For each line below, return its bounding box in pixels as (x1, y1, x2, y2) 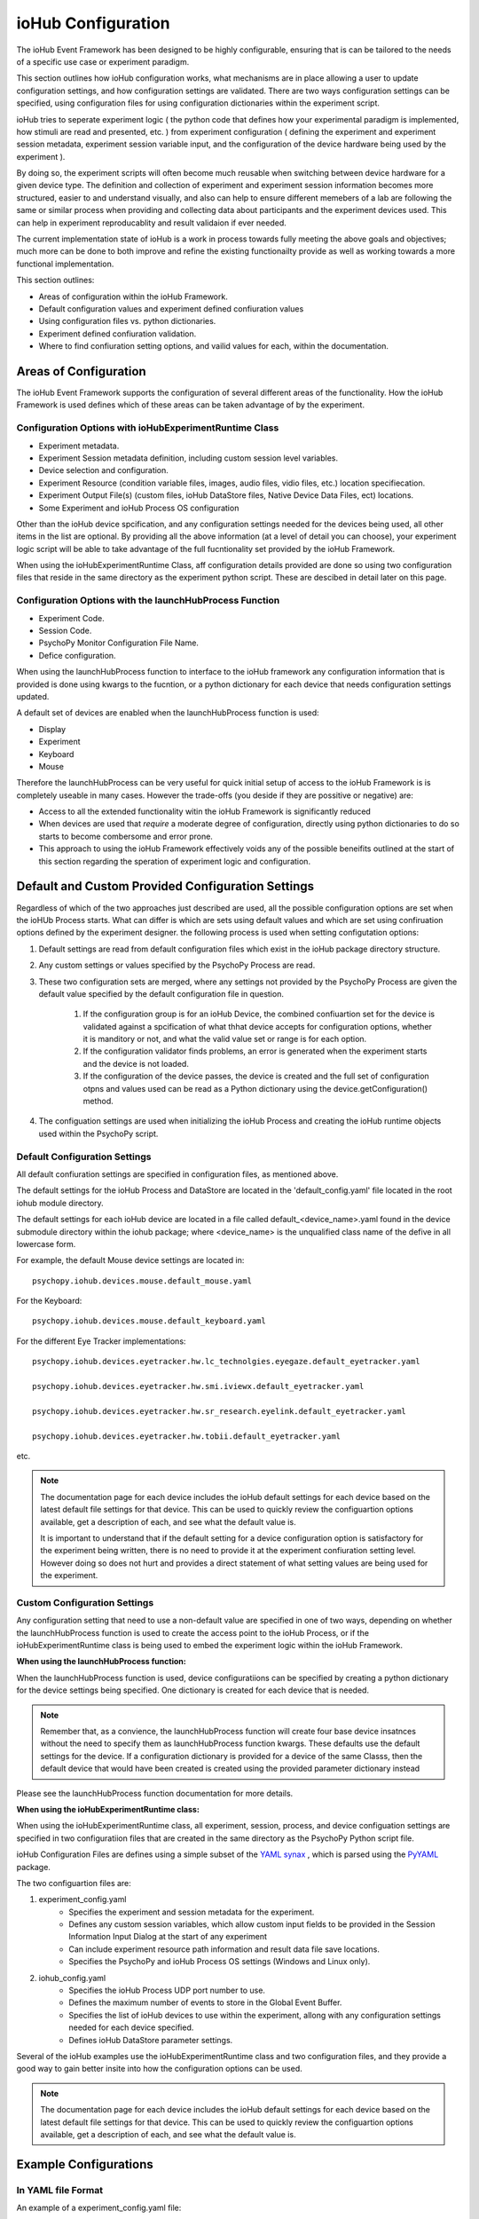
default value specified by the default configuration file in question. (38, 988, 284, 999)
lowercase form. (16, 1238, 76, 1249)
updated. (16, 691, 50, 701)
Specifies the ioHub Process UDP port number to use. (68, 1985, 266, 1996)
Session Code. (38, 626, 92, 636)
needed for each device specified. (68, 2022, 194, 2033)
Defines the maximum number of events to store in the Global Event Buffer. (68, 1997, 342, 2008)
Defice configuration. (38, 650, 116, 660)
